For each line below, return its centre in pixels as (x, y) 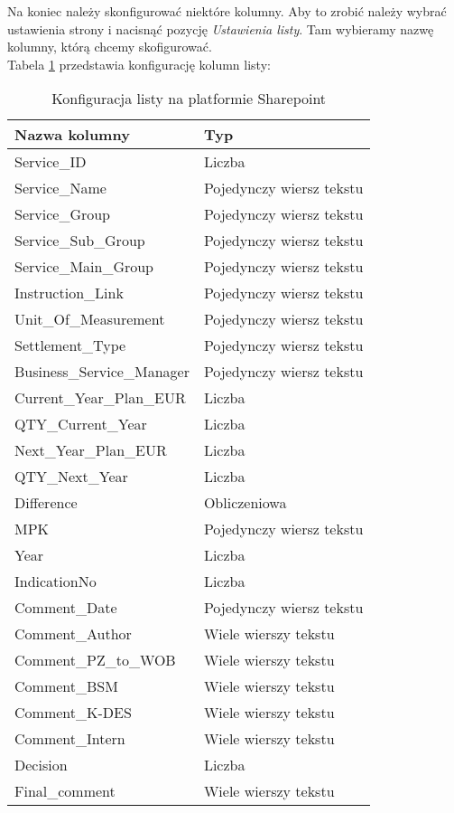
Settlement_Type (70, 345)
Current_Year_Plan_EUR (100, 398)
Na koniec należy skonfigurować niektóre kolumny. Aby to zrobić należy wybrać (227, 11)
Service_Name (60, 188)
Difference (46, 503)
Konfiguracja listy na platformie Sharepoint (189, 99)
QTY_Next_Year (71, 477)
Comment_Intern (70, 739)
